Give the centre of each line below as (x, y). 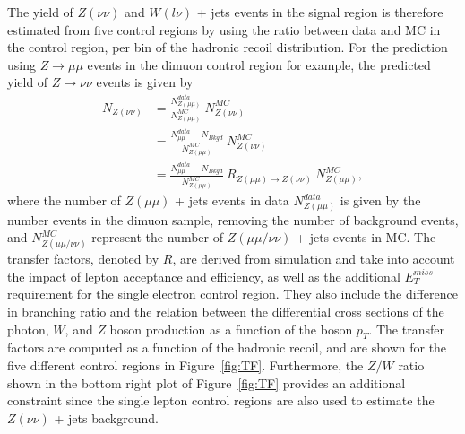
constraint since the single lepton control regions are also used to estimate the (221, 400)
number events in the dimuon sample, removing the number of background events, (233, 219)
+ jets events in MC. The (366, 237)
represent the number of (157, 237)
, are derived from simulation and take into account (314, 259)
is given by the (380, 200)
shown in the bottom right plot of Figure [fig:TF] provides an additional (207, 382)
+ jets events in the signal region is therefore (320, 12)
